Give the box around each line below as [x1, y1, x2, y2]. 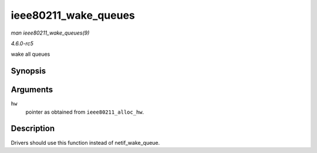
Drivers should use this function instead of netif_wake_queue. [11, 139, 160, 146]
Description [11, 124, 55, 134]
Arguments [11, 85, 53, 95]
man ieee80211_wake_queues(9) [11, 29, 90, 36]
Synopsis [11, 66, 46, 76]
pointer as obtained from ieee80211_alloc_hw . [25, 108, 144, 115]
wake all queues [11, 50, 50, 58]
